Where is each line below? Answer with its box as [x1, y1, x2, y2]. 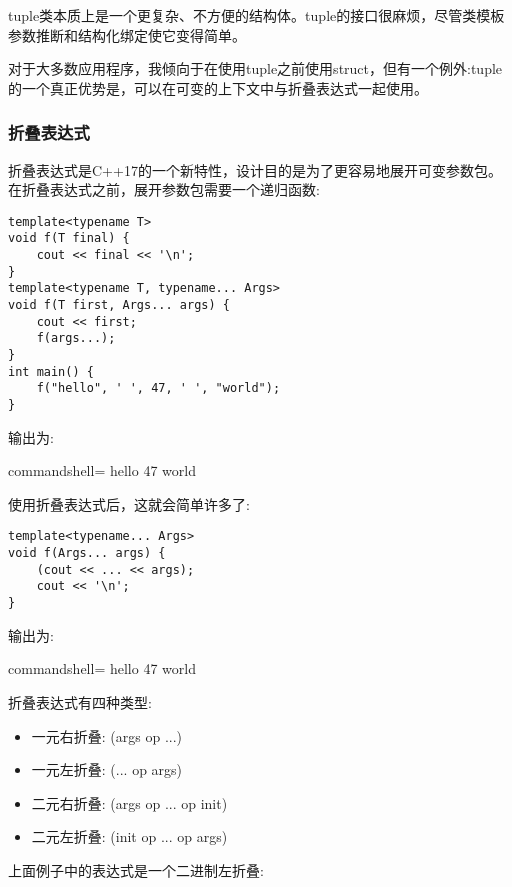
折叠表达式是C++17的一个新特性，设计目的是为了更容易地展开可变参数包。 [8, 159, 502, 180]
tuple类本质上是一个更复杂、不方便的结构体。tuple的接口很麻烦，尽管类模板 [8, 5, 505, 25]
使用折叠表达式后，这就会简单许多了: [8, 493, 250, 514]
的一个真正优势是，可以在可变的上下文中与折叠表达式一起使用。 [8, 77, 428, 98]
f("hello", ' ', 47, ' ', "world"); [36, 381, 281, 396]
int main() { [8, 364, 94, 379]
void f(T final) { [8, 231, 130, 246]
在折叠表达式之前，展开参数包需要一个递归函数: [8, 179, 320, 200]
